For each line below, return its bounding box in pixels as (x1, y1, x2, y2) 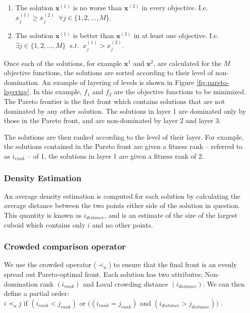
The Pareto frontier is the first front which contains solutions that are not (4, 96, 225, 106)
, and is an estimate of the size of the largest (104, 210, 238, 220)
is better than (73, 30, 114, 40)
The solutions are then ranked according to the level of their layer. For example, (4, 131, 244, 142)
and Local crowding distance (83, 278, 168, 289)
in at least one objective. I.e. (133, 30, 219, 40)
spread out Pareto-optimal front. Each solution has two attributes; (4, 269, 203, 279)
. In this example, (29, 86, 82, 97)
